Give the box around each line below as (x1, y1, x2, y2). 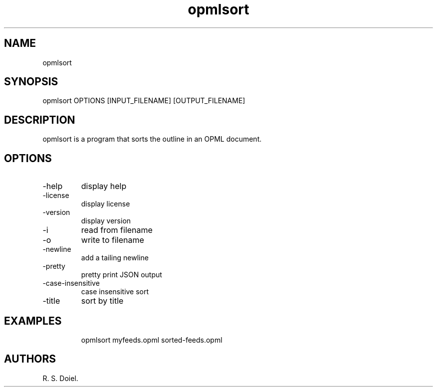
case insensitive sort (81, 287, 149, 296)
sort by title (81, 296, 124, 306)
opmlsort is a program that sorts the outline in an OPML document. (42, 135, 262, 144)
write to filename (81, 235, 144, 245)
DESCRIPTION (4, 113, 75, 126)
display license (81, 199, 130, 208)
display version (81, 216, 131, 225)
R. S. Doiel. (42, 374, 78, 383)
